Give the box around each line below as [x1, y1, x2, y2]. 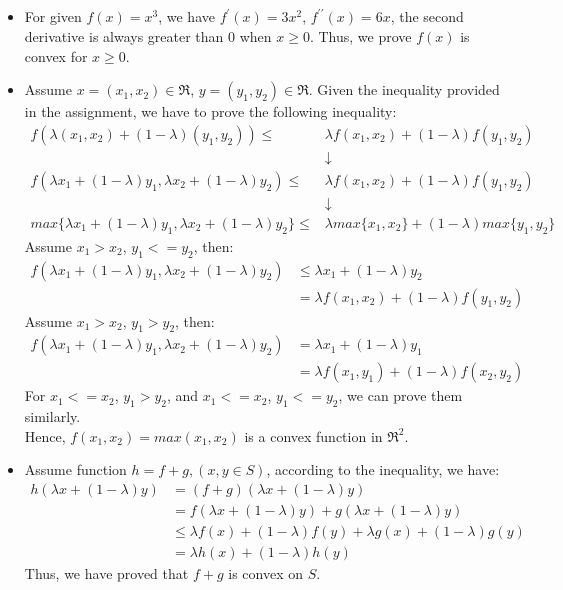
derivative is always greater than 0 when [24, 25, 272, 46]
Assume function [24, 459, 127, 480]
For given [24, 6, 82, 27]
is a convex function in [244, 425, 383, 446]
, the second [390, 6, 464, 27]
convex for [24, 45, 88, 66]
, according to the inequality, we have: [266, 459, 500, 480]
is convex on [228, 563, 303, 584]
